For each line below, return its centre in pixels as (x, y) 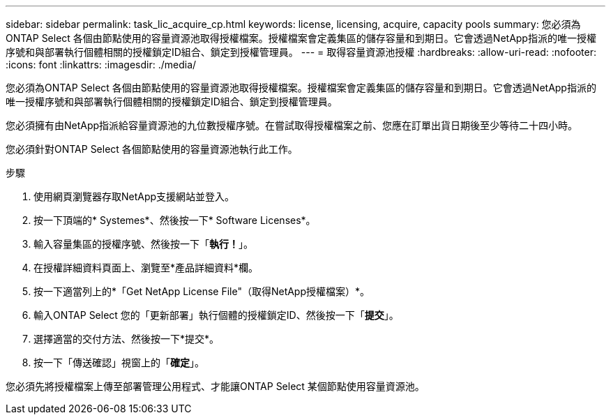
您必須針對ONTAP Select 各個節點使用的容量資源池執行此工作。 (152, 149)
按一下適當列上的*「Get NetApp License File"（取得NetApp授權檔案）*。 (202, 291)
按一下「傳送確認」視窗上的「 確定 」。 (119, 362)
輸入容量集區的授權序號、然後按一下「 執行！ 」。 (143, 244)
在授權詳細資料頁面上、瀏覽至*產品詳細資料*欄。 (146, 268)
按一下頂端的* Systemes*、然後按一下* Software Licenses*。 (175, 220)
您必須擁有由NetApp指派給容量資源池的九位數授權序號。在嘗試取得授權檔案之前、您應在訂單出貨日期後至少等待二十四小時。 (292, 125)
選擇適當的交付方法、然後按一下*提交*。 (127, 339)
